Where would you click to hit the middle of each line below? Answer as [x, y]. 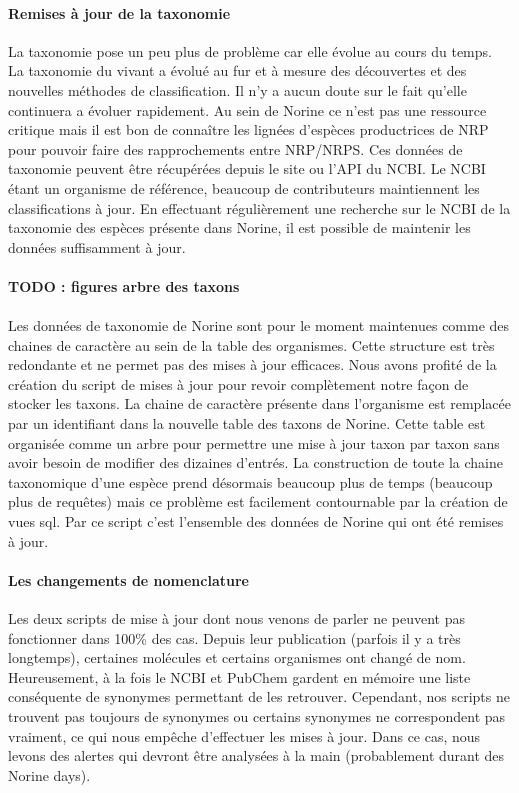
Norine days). [49, 774]
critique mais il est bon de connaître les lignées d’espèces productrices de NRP [248, 129]
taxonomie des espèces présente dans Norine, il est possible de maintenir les [239, 227]
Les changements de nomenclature [128, 579]
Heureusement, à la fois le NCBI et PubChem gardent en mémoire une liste [239, 676]
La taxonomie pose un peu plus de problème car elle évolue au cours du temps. [250, 50]
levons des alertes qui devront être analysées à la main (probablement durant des [256, 755]
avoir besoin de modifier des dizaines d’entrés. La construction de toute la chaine [255, 462]
